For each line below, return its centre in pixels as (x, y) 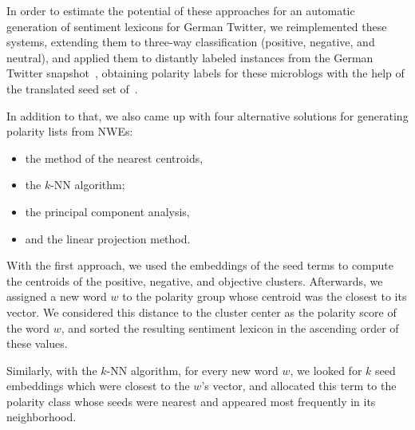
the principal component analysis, (107, 211)
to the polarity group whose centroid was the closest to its (265, 296)
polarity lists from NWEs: (70, 131)
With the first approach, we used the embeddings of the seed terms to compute (200, 265)
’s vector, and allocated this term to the (299, 386)
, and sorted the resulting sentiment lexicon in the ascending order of (230, 327)
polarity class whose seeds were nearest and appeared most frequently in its (191, 401)
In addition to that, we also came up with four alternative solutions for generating (207, 115)
